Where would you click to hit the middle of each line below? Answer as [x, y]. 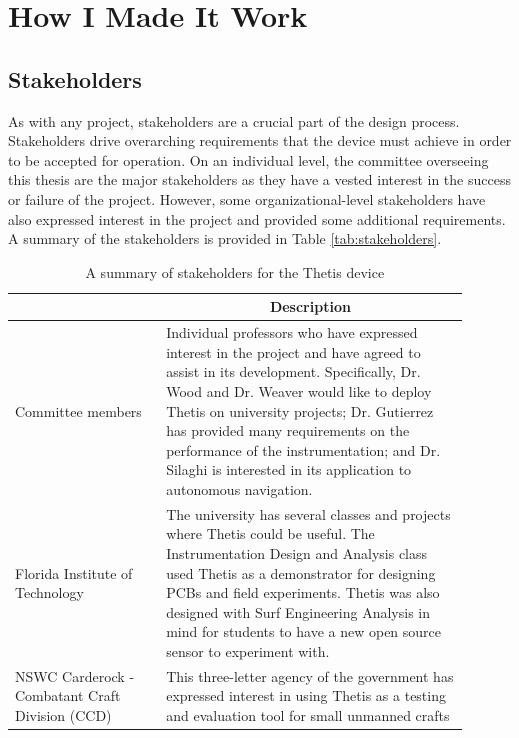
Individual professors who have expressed [292, 332]
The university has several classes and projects [308, 513]
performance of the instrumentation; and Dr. [303, 449]
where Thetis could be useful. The [270, 533]
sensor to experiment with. [248, 650]
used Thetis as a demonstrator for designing [301, 572]
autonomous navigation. [239, 488]
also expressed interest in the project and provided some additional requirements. [257, 218]
